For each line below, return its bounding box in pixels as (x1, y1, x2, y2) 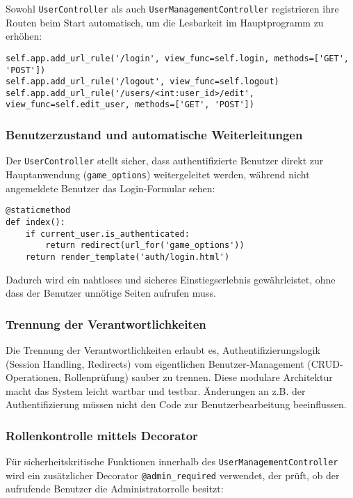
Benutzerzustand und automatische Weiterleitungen (6, 126, 303, 143)
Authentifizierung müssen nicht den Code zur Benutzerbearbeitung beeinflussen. (6, 397, 347, 412)
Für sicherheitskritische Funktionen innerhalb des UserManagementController (6, 454, 338, 469)
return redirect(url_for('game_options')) (45, 240, 245, 251)
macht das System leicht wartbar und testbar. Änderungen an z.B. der (6, 383, 306, 398)
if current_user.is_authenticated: (25, 228, 190, 239)
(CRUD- (307, 356, 343, 371)
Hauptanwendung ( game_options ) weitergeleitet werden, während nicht (6, 167, 310, 181)
